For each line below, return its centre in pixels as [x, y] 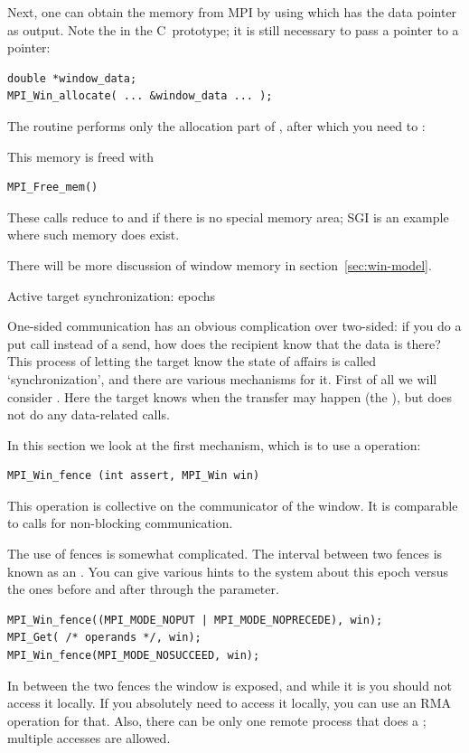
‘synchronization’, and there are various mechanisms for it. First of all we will [222, 378]
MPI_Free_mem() [53, 188]
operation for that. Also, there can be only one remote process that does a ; [217, 720]
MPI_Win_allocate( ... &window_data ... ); [140, 96]
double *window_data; [72, 78]
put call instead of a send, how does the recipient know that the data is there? [224, 343]
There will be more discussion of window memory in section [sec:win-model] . [220, 264]
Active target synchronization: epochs [112, 295]
